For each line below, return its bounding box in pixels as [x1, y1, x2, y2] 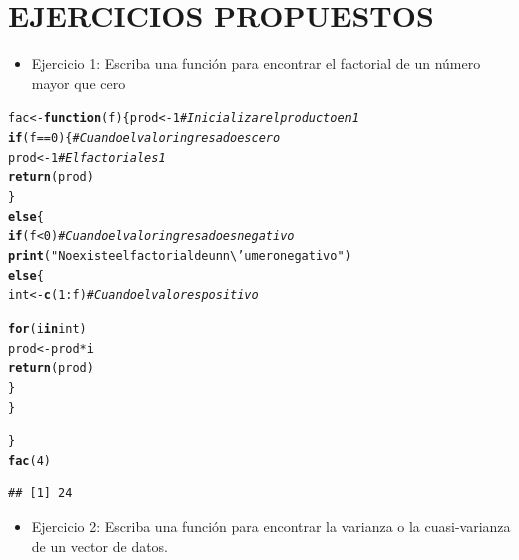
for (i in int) [8, 321, 87, 336]
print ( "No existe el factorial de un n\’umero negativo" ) [8, 248, 352, 263]
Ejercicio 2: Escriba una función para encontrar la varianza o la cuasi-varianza [31, 516, 511, 537]
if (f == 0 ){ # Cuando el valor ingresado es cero [8, 130, 281, 145]
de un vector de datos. [31, 535, 169, 556]
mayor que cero [31, 72, 126, 93]
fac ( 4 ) [8, 453, 51, 468]
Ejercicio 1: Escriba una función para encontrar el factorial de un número [31, 53, 481, 74]
